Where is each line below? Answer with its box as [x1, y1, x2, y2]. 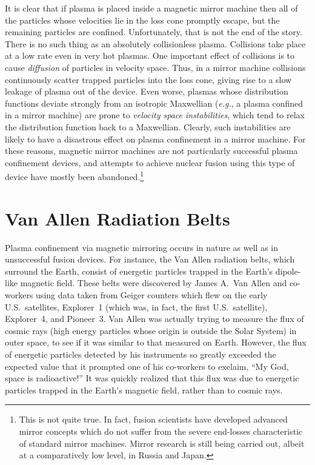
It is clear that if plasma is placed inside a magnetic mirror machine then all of [5, 2, 298, 14]
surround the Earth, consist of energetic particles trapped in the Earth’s [5, 264, 273, 277]
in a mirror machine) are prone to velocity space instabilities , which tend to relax [5, 109, 305, 121]
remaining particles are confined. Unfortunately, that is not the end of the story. [5, 25, 302, 38]
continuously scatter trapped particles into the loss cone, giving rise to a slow [5, 73, 292, 85]
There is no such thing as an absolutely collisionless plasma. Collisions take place [5, 37, 306, 50]
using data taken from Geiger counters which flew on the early [36, 289, 268, 301]
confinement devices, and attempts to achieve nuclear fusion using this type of [5, 156, 295, 169]
